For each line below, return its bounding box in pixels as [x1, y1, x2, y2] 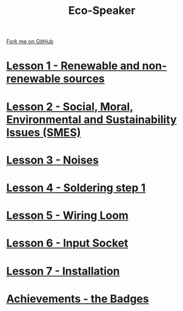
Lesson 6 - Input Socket [6, 236, 128, 250]
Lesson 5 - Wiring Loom [6, 209, 129, 222]
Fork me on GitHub [6, 38, 53, 45]
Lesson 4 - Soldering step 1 [6, 181, 146, 195]
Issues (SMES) [6, 125, 81, 139]
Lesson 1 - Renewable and [6, 59, 140, 73]
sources [62, 72, 105, 85]
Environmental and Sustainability [6, 113, 177, 126]
